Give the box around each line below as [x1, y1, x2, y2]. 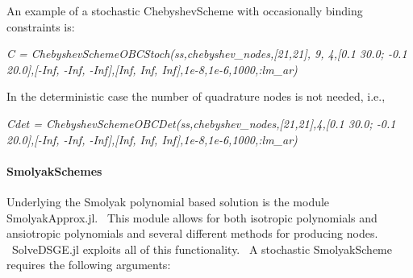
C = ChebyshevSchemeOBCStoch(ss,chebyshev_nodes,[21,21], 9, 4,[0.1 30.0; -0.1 [6, 45, 407, 62]
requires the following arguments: [6, 256, 171, 273]
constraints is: [6, 18, 75, 35]
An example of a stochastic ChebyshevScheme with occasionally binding [6, 2, 363, 19]
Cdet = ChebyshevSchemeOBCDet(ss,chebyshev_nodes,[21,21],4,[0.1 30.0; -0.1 [6, 114, 396, 131]
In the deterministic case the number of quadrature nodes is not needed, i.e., [6, 88, 386, 105]
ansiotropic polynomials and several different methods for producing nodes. [6, 225, 378, 242]
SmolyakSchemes [6, 162, 102, 179]
